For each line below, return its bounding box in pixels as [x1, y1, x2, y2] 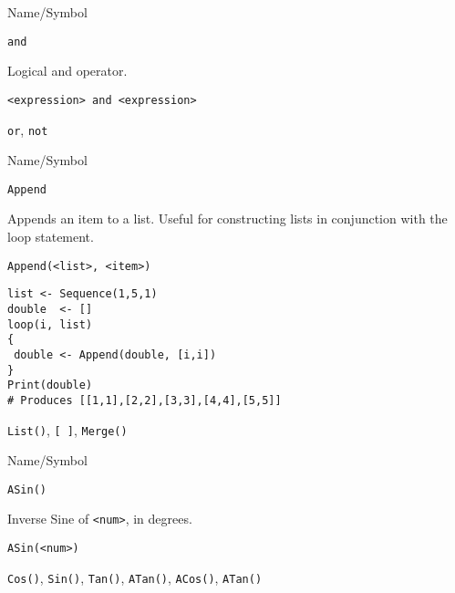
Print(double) [7, 379, 93, 392]
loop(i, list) [7, 317, 93, 331]
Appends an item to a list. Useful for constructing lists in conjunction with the [7, 209, 448, 228]
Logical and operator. [7, 61, 128, 80]
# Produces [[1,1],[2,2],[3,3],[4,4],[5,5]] [7, 393, 282, 407]
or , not [7, 120, 48, 139]
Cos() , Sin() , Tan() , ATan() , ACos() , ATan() [7, 567, 263, 587]
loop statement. [7, 227, 94, 245]
